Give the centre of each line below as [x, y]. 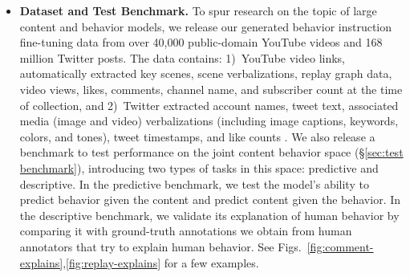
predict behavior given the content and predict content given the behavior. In [210, 200]
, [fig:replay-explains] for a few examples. [161, 262]
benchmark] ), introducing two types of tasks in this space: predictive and [199, 167]
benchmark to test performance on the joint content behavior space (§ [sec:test [211, 152]
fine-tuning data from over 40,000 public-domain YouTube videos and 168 [201, 42]
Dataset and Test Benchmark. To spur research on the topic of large [198, 10]
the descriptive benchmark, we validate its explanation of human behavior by [209, 215]
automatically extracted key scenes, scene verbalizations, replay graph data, [206, 73]
